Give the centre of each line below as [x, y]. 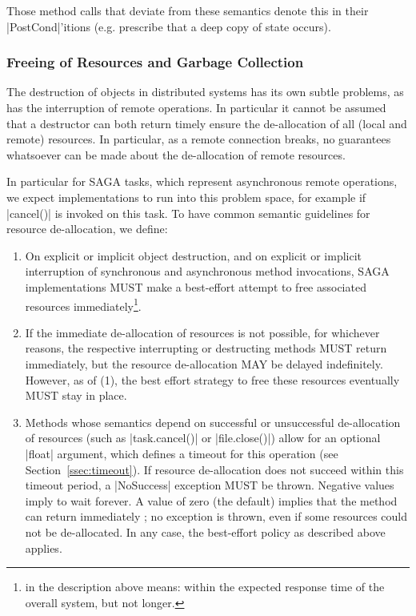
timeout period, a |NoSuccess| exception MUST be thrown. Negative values [210, 485]
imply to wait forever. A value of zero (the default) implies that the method [211, 500]
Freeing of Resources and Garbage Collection [155, 62]
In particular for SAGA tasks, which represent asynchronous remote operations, [202, 181]
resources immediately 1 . [83, 304]
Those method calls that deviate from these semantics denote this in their [188, 10]
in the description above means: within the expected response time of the [205, 587]
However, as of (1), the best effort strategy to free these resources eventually [212, 379]
